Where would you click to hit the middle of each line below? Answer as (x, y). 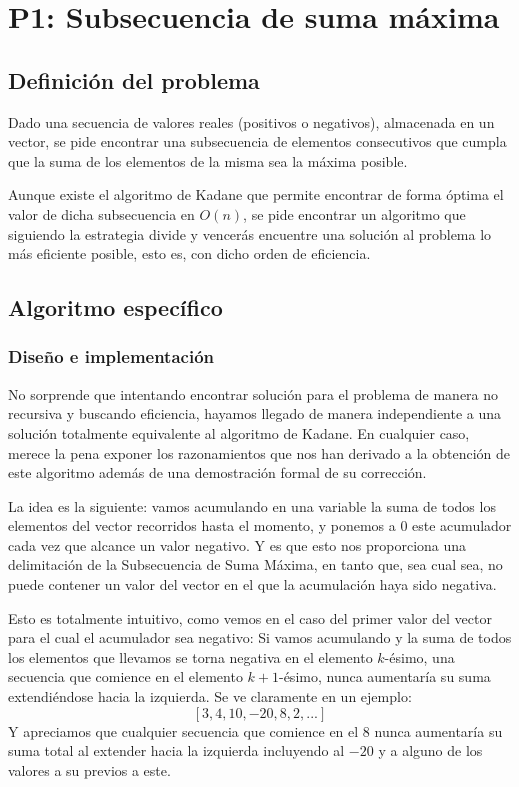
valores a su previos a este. (89, 769)
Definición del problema (134, 79)
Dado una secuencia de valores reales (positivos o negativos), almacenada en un (251, 121)
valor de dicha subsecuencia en (101, 213)
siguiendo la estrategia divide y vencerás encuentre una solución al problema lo (250, 233)
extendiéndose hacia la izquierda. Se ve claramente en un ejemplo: (210, 696)
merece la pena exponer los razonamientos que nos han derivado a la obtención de (259, 452)
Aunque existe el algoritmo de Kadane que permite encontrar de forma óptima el (256, 194)
